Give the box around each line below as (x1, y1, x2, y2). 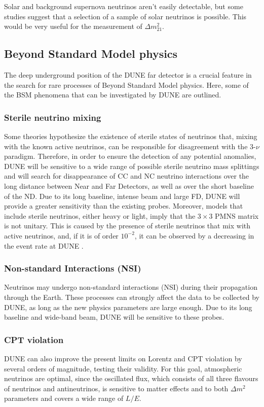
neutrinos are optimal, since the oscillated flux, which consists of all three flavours (4, 373, 258, 384)
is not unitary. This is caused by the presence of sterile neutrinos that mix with (4, 220, 251, 231)
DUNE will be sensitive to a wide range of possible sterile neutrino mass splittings (4, 160, 259, 171)
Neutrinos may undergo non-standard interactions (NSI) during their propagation (4, 282, 257, 292)
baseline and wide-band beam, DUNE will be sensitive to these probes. (4, 312, 224, 322)
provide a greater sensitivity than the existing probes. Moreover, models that (4, 200, 243, 211)
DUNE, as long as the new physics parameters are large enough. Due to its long (4, 301, 252, 312)
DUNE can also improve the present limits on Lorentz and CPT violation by (4, 353, 242, 363)
